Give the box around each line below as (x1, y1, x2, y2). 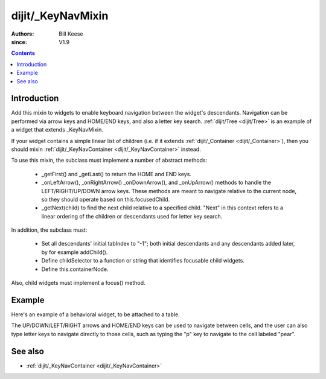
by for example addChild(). (41, 248, 108, 256)
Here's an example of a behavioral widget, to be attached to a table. (11, 311, 181, 318)
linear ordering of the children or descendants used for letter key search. (41, 212, 223, 220)
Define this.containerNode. (41, 266, 109, 273)
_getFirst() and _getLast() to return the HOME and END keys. (41, 170, 191, 177)
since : (11, 38, 27, 45)
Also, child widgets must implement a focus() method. (11, 279, 145, 287)
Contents (11, 49, 36, 57)
